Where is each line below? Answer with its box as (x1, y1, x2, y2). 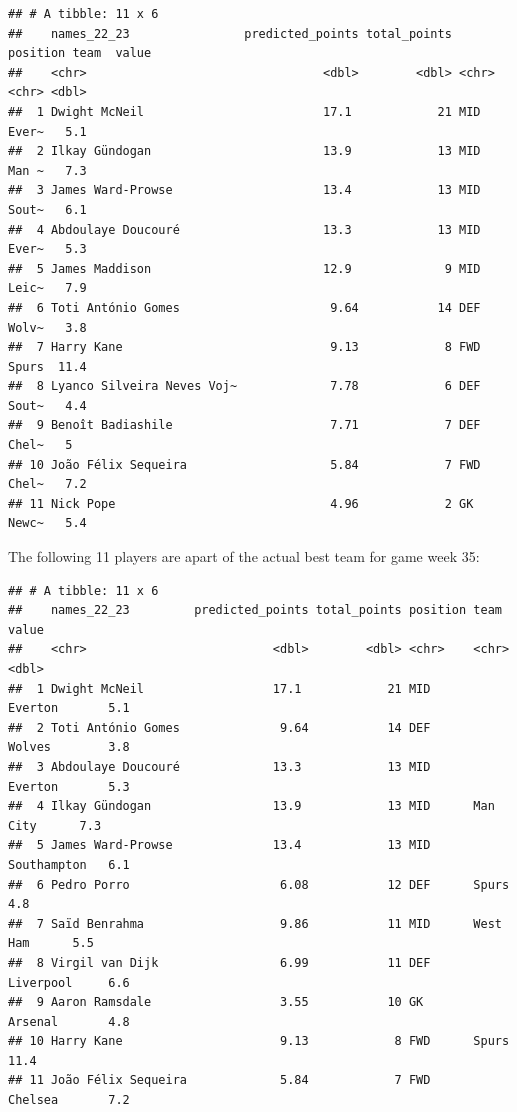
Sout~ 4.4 (8, 398, 87, 413)
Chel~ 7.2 (8, 477, 87, 492)
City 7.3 (8, 818, 102, 833)
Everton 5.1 (8, 701, 130, 716)
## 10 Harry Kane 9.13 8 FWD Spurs (8, 1034, 510, 1049)
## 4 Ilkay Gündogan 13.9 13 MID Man (8, 799, 495, 814)
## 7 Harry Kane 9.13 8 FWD (8, 340, 481, 355)
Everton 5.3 (8, 779, 130, 794)
